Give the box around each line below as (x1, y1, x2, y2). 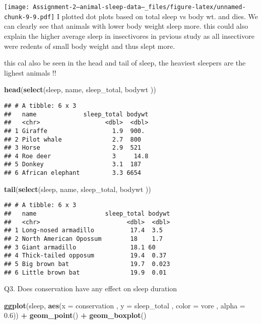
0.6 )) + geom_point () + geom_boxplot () (4, 310, 147, 320)
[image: (4, 4, 30, 11)
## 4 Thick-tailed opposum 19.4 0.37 (4, 252, 167, 260)
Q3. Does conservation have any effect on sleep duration (4, 283, 177, 294)
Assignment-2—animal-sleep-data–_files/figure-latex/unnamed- (33, 4, 246, 11)
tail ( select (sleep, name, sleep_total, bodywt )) (4, 183, 151, 194)
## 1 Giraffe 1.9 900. (4, 127, 145, 135)
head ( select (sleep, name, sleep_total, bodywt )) (4, 84, 156, 95)
